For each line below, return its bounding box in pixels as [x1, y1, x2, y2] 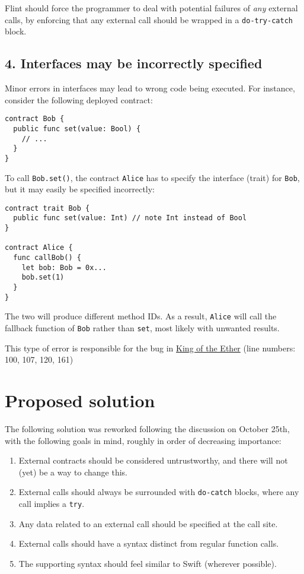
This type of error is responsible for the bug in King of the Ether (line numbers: [5, 341, 296, 354]
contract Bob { [5, 115, 65, 123]
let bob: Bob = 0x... [21, 263, 107, 272]
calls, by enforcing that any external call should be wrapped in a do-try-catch [5, 13, 293, 26]
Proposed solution [5, 388, 155, 413]
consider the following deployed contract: [5, 93, 153, 106]
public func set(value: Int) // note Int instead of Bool [13, 214, 247, 223]
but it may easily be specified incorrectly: [5, 183, 155, 195]
